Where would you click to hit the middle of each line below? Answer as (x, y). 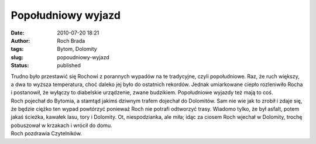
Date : (18, 33)
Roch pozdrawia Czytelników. (46, 133)
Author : (20, 40)
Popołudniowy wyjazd (66, 15)
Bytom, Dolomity (77, 49)
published (69, 66)
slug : (17, 57)
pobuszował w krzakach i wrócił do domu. (61, 125)
